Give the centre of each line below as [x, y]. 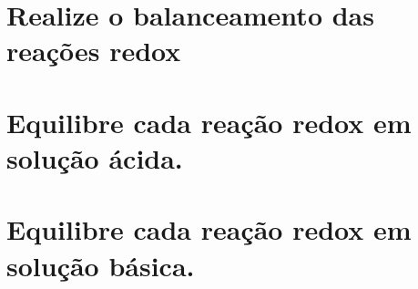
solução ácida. [95, 157]
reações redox [94, 51]
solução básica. [101, 265]
